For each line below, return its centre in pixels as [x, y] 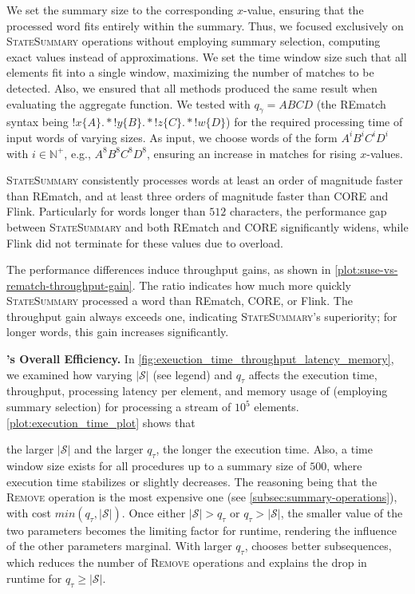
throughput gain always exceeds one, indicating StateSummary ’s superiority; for [202, 316]
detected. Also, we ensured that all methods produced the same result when [192, 87]
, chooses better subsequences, [318, 546]
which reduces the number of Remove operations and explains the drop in [187, 562]
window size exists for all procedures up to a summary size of [156, 466]
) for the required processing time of [314, 122]
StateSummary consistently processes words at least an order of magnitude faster [205, 180]
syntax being [38, 122]
